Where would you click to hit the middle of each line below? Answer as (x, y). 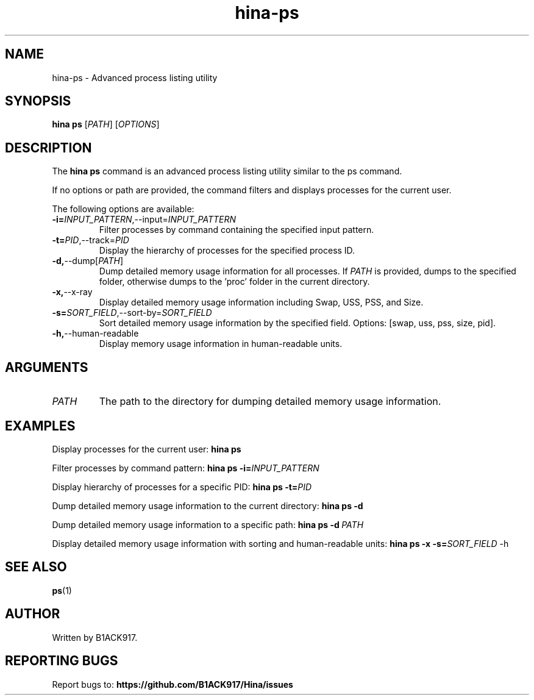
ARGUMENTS (47, 367)
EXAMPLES (40, 426)
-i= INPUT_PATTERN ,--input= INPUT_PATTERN (144, 220)
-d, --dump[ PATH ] (88, 261)
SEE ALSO (36, 567)
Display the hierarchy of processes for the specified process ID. (227, 251)
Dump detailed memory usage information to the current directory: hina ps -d (208, 505)
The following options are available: (123, 209)
